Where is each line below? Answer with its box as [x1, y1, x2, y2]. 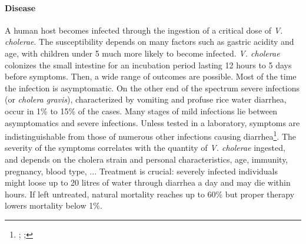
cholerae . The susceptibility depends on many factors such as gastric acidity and [5, 35, 294, 48]
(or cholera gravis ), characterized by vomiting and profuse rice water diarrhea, [5, 93, 287, 105]
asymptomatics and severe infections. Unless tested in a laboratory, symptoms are [5, 116, 300, 128]
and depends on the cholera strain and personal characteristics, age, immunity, [5, 153, 288, 165]
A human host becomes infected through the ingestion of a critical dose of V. [5, 24, 283, 36]
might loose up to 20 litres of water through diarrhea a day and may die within [5, 176, 291, 189]
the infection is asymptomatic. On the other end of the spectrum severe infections [5, 81, 300, 94]
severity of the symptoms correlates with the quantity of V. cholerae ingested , [5, 141, 285, 154]
